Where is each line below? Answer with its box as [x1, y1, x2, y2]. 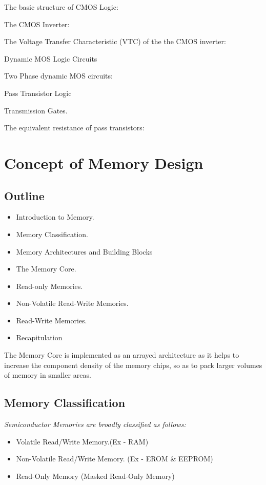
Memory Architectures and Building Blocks [16, 246, 153, 257]
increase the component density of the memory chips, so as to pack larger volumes [4, 359, 262, 370]
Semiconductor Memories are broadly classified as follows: [4, 419, 186, 430]
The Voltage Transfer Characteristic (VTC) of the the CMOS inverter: [4, 36, 226, 47]
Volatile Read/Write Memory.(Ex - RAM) [16, 436, 149, 447]
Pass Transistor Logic [4, 87, 72, 98]
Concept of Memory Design [4, 152, 203, 173]
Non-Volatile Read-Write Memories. [16, 298, 129, 308]
